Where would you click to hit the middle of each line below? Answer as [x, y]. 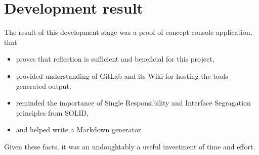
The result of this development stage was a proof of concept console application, [128, 32]
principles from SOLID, [52, 112]
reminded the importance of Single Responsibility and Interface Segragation [133, 103]
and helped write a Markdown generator [78, 130]
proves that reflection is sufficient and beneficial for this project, [115, 59]
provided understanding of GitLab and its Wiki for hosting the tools [122, 75]
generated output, [44, 86]
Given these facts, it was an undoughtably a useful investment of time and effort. [130, 146]
